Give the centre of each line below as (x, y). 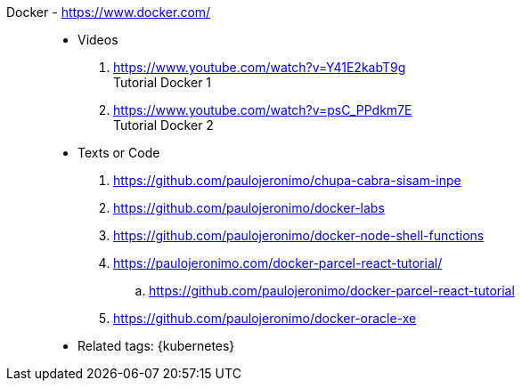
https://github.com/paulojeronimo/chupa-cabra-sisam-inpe (287, 180)
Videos (98, 40)
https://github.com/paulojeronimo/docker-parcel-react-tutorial (332, 291)
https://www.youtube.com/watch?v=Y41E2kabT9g (260, 67)
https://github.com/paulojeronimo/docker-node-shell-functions (299, 235)
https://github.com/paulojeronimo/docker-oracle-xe (265, 318)
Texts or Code (119, 153)
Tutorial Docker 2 (163, 125)
